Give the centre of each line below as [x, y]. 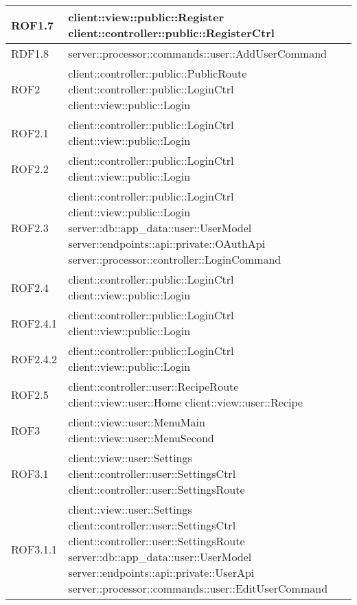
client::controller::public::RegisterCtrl [171, 33]
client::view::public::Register [146, 17]
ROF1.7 [33, 25]
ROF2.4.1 [34, 323]
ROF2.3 [30, 228]
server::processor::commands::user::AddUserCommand [197, 53]
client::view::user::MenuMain [137, 422]
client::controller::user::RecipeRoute [153, 386]
